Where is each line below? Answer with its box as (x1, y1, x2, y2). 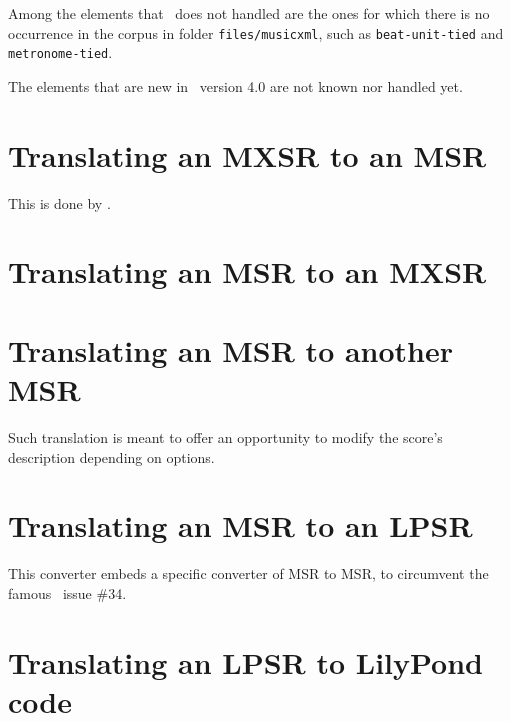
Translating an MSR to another (8, 329, 454, 370)
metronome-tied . (8, 42, 113, 63)
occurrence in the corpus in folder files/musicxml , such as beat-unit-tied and (8, 22, 504, 43)
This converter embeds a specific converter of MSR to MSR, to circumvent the (8, 563, 489, 584)
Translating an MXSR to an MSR (8, 134, 487, 175)
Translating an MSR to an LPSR (8, 505, 473, 546)
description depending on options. (8, 446, 215, 467)
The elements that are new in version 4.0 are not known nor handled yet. (8, 75, 463, 96)
